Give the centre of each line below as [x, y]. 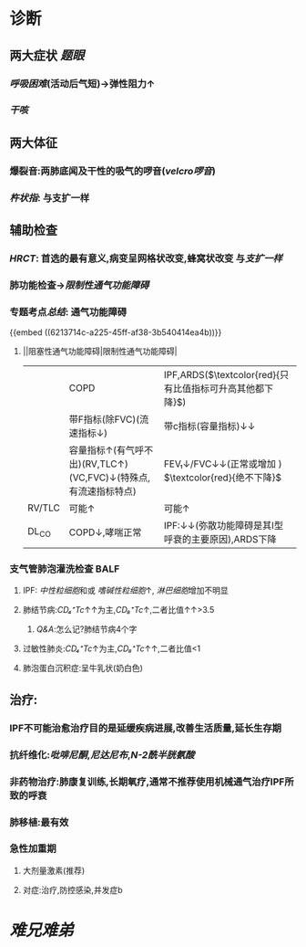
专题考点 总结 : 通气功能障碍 [68, 311]
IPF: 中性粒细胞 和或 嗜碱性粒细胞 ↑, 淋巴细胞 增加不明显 [126, 591]
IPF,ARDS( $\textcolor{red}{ [222, 375]
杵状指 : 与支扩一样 [50, 197]
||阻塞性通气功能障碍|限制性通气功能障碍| [100, 352]
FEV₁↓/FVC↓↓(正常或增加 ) [223, 464]
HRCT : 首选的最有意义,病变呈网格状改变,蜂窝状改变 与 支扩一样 [146, 258]
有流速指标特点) [102, 491]
